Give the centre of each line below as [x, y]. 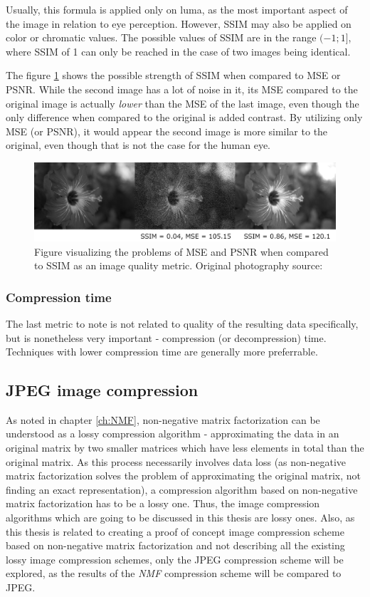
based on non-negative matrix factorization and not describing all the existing [175, 545]
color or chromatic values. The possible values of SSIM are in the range [161, 37]
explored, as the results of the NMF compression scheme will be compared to [174, 573]
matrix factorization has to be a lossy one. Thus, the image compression [163, 503]
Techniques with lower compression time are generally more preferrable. [162, 352]
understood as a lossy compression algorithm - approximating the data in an [173, 434]
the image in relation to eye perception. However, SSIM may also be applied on [179, 23]
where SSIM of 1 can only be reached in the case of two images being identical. [178, 51]
